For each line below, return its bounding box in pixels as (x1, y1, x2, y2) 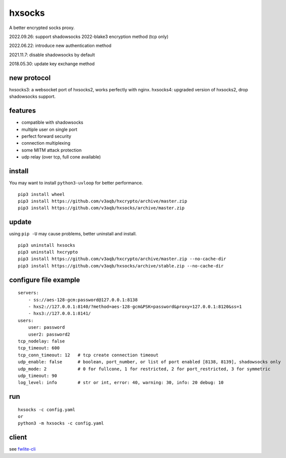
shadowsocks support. (9, 94, 56, 100)
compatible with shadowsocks (21, 119, 83, 125)
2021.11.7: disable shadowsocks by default (9, 52, 95, 58)
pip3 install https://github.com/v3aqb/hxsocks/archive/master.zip (18, 205, 185, 211)
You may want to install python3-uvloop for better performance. (9, 180, 143, 186)
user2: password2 (28, 331, 70, 337)
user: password (28, 325, 65, 330)
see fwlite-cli (9, 446, 36, 452)
